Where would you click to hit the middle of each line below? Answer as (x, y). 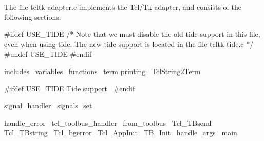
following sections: (33, 17)
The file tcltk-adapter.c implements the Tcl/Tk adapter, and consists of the (123, 7)
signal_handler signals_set (48, 105)
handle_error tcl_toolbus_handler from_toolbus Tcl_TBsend (108, 122)
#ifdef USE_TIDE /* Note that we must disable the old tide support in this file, (132, 34)
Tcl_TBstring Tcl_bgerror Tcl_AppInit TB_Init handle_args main (121, 133)
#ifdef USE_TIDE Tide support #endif (70, 88)
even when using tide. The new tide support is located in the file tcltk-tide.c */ (129, 44)
